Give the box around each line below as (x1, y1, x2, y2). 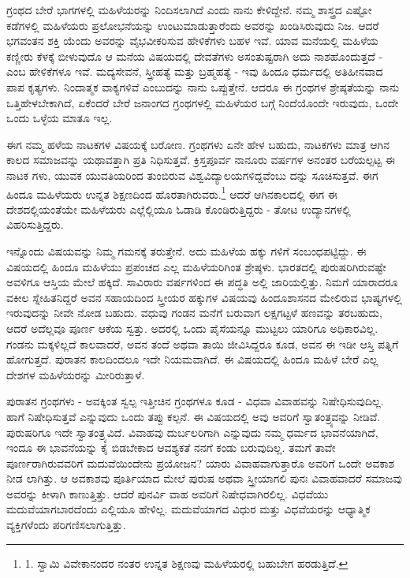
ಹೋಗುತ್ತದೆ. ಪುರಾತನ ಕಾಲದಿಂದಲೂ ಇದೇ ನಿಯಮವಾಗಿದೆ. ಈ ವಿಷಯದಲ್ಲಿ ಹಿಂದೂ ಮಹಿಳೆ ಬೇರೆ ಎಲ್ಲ (6, 351, 378, 367)
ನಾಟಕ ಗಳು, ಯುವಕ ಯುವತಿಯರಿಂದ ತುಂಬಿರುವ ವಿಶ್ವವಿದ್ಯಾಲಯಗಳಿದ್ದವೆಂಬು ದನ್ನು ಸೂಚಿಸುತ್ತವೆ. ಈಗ (6, 166, 378, 183)
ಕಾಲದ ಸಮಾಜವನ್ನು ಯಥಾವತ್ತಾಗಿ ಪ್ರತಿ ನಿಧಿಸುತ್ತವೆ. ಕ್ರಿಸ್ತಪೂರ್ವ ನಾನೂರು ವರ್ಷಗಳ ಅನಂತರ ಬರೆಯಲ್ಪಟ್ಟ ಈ (6, 151, 395, 168)
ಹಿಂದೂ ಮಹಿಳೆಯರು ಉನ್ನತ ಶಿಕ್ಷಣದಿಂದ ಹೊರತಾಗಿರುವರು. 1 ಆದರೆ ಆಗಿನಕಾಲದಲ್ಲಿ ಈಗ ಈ (6, 183, 337, 202)
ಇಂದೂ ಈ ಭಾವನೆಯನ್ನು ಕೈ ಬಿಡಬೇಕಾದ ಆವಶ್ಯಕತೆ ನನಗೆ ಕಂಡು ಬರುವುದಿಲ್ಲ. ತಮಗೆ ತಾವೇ (6, 439, 336, 456)
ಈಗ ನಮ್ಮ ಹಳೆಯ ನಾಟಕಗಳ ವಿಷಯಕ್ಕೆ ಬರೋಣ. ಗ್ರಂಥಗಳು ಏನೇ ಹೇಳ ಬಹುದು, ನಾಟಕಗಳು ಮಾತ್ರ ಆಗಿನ (6, 136, 389, 152)
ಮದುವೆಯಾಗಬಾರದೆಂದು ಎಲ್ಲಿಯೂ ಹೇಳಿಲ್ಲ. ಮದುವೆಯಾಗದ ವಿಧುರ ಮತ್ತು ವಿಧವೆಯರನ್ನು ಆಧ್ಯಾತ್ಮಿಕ (6, 501, 371, 517)
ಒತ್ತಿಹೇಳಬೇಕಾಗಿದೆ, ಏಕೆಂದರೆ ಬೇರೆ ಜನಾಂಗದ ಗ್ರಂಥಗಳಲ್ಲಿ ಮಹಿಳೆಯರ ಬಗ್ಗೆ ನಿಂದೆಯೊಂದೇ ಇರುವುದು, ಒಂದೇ (6, 94, 399, 110)
